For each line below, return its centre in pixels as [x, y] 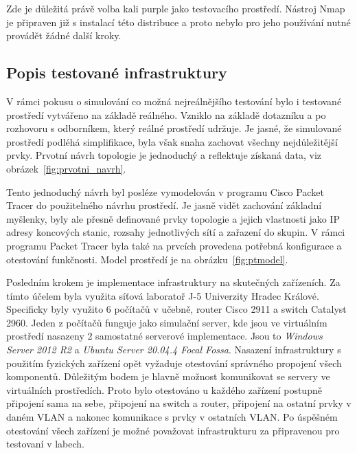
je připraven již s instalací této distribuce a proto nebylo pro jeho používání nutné [178, 22]
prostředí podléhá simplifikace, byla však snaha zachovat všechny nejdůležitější [172, 141]
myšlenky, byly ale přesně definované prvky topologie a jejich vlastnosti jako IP [173, 218]
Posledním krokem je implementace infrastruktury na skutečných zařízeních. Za [173, 282]
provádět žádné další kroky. [64, 35]
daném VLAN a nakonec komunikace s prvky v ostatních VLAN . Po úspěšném [172, 417]
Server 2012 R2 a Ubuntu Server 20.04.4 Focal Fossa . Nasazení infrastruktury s [174, 350]
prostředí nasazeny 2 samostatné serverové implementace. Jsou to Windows [164, 336]
